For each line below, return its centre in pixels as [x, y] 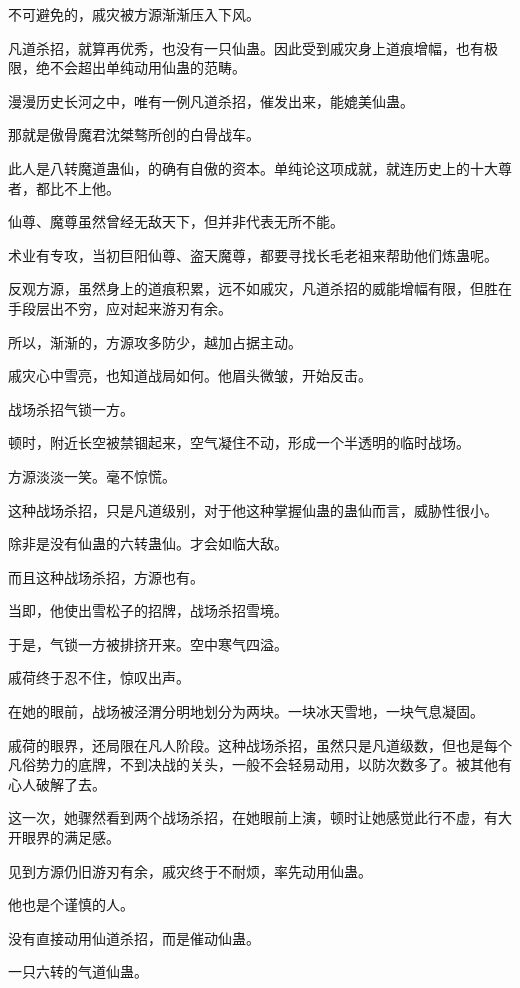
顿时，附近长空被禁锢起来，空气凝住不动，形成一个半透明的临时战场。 [239, 442]
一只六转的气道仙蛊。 [78, 971]
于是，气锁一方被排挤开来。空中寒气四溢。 [148, 643]
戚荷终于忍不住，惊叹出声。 [99, 677]
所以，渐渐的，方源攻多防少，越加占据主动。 [155, 341]
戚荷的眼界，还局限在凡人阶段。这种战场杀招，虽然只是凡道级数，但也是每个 [260, 744]
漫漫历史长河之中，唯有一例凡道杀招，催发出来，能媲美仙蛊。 [211, 100]
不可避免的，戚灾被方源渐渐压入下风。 [134, 14]
